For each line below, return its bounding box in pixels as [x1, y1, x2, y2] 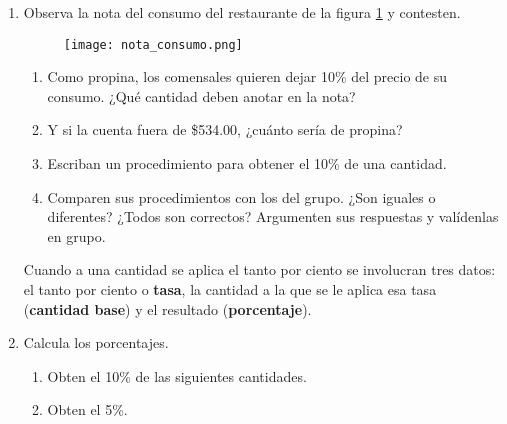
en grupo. [47, 225, 106, 246]
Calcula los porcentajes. [23, 332, 169, 353]
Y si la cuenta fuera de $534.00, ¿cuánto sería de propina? [47, 119, 403, 140]
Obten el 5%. [47, 399, 128, 420]
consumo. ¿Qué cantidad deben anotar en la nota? [47, 85, 356, 106]
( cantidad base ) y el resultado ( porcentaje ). [23, 298, 312, 319]
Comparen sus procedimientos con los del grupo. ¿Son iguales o [47, 186, 436, 207]
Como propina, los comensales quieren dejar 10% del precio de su [47, 66, 448, 87]
